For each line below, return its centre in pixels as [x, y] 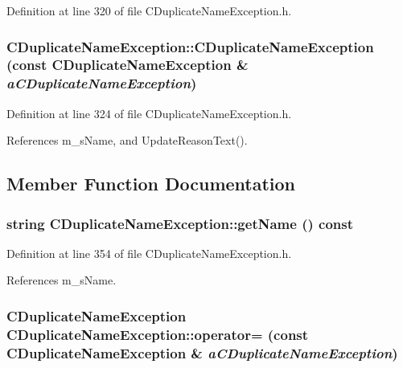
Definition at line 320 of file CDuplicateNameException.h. [149, 10]
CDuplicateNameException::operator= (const [158, 334]
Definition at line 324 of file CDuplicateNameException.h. [149, 113]
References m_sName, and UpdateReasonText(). [127, 140]
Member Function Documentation [151, 184]
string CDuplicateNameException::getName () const [180, 223]
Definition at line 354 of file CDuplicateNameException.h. [149, 253]
